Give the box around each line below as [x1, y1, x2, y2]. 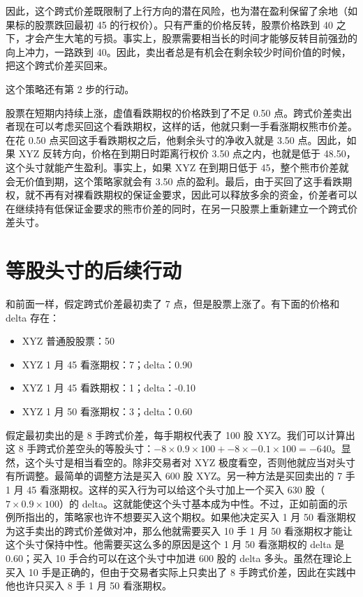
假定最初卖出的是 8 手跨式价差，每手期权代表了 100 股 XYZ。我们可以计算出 [6, 427, 355, 442]
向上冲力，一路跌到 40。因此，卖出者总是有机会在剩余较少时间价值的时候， [6, 44, 351, 59]
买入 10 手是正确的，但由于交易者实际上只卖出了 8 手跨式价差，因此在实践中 [6, 564, 356, 579]
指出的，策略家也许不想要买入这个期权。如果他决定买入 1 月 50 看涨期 [24, 510, 346, 524]
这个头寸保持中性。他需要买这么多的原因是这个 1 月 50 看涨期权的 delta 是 [6, 537, 345, 552]
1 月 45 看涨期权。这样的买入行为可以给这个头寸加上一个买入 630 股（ [6, 482, 325, 496]
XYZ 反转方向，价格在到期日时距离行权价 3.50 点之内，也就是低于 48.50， [18, 146, 356, 161]
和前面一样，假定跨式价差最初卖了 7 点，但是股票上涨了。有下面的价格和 [6, 296, 340, 311]
